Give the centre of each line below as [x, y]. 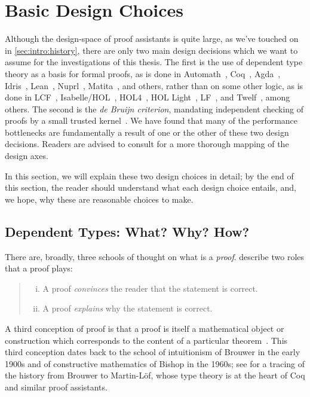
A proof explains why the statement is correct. [128, 308]
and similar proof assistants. [56, 387]
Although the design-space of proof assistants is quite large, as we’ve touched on [152, 39]
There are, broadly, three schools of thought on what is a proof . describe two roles [155, 256]
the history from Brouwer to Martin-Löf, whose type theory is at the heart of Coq [155, 375]
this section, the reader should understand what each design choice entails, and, [151, 187]
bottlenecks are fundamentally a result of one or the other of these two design [147, 132]
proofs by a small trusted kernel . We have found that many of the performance [151, 120]
